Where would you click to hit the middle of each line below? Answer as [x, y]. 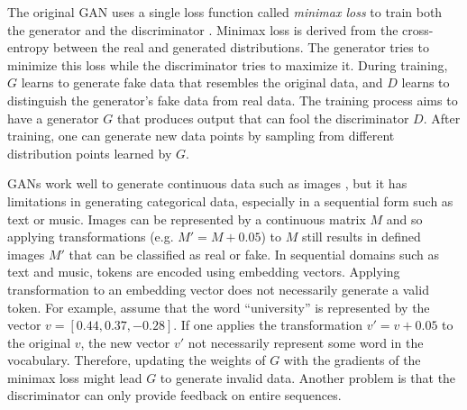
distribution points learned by [90, 153]
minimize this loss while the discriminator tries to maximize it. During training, [228, 64]
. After [442, 118]
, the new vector [125, 342]
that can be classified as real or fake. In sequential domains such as [254, 254]
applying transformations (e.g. [91, 237]
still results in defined [361, 237]
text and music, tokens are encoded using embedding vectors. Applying [204, 272]
